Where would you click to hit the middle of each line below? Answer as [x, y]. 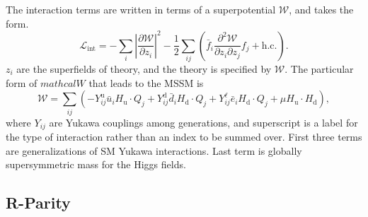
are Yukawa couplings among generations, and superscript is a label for [203, 122]
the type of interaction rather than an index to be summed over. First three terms [184, 136]
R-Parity [38, 203]
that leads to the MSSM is [146, 82]
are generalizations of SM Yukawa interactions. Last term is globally [154, 150]
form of [22, 82]
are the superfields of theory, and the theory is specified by [144, 69]
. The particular [319, 69]
